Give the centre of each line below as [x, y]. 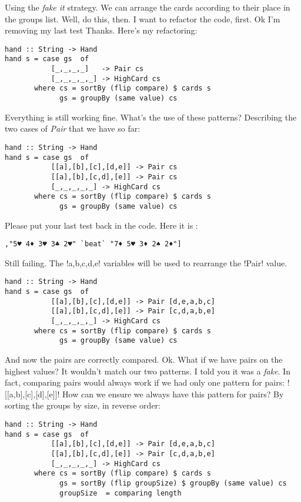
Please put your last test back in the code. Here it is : [101, 225]
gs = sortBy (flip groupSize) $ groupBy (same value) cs [173, 483]
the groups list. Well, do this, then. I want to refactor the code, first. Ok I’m [143, 19]
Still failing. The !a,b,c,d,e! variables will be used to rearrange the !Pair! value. [146, 262]
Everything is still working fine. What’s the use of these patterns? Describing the [151, 117]
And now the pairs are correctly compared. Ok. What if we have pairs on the [144, 359]
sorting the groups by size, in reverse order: [83, 405]
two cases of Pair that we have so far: [73, 128]
